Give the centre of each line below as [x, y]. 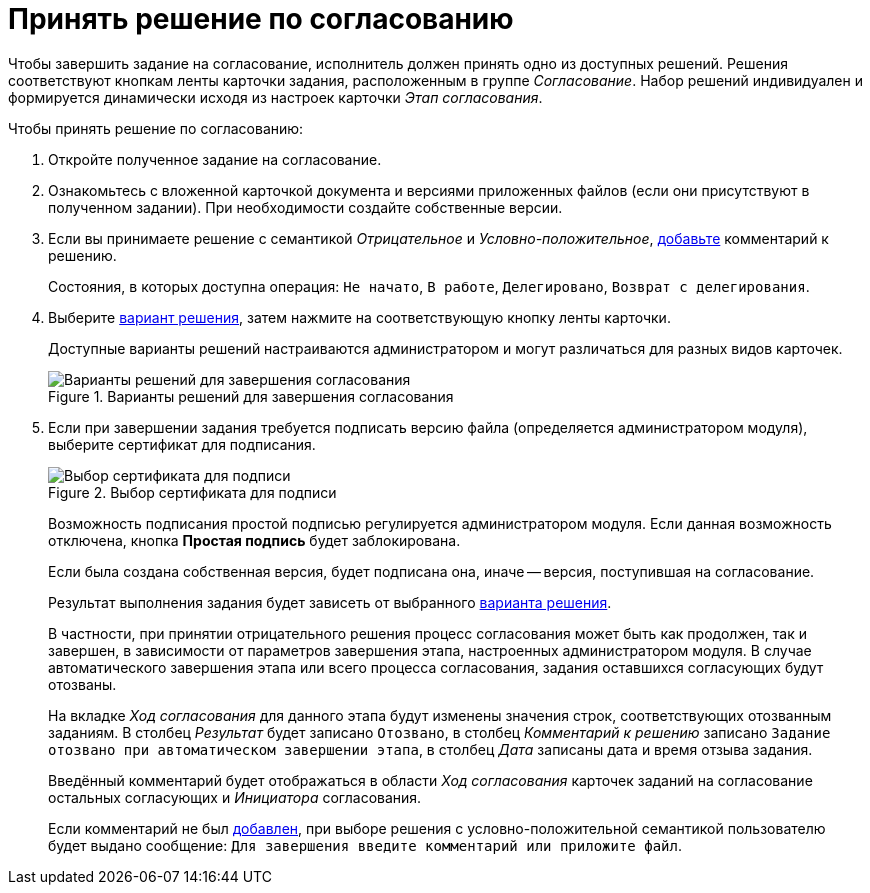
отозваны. [82, 684]
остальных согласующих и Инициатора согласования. [235, 797]
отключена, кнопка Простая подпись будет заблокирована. [254, 540]
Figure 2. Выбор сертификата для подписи [192, 492]
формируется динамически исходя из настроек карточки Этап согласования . [275, 97]
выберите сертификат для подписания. [182, 444]
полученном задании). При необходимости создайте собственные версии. [305, 207]
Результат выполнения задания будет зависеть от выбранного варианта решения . [330, 602]
